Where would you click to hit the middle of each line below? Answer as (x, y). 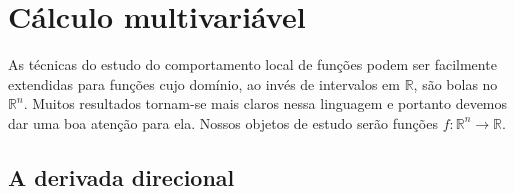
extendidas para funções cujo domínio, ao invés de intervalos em (204, 83)
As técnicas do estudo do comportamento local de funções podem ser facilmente (252, 64)
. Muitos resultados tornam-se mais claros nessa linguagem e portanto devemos (265, 103)
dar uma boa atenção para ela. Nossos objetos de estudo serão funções (223, 122)
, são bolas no (455, 83)
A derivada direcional (121, 176)
